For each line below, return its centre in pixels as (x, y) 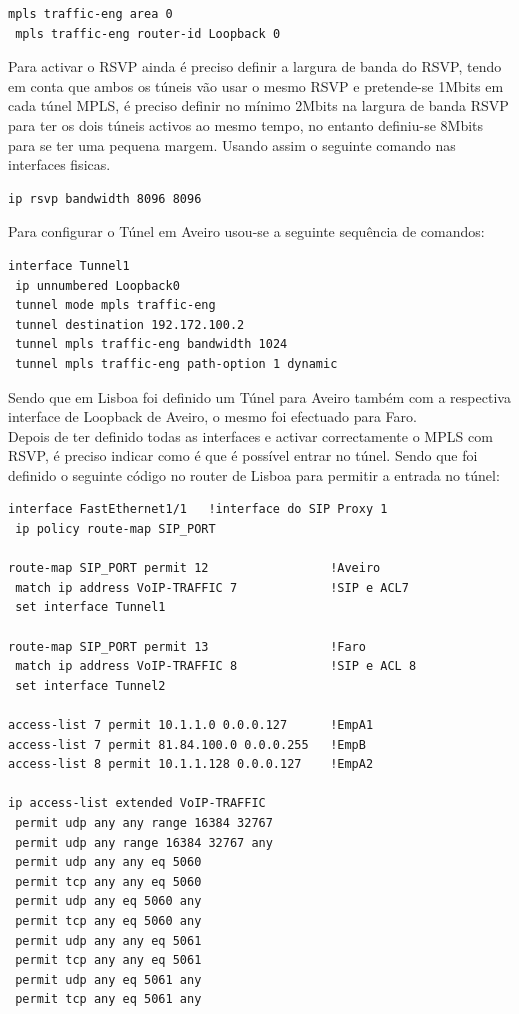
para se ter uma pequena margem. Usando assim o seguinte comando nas (232, 144)
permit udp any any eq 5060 (108, 862)
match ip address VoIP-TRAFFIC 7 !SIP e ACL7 (212, 587)
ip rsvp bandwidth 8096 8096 (105, 198)
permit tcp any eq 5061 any (108, 999)
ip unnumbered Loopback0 (97, 285)
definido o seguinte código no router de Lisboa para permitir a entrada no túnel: (254, 474)
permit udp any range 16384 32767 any (144, 842)
